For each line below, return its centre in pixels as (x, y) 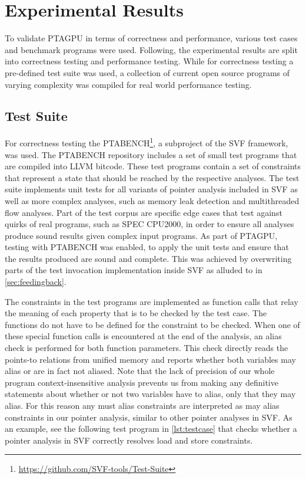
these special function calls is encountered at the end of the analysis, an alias (143, 336)
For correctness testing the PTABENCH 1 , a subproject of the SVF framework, (147, 142)
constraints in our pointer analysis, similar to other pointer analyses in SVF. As (149, 417)
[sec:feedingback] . (36, 282)
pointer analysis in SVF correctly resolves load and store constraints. (129, 440)
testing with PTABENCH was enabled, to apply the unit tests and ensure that (147, 247)
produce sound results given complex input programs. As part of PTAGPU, (141, 235)
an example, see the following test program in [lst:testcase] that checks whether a (151, 429)
